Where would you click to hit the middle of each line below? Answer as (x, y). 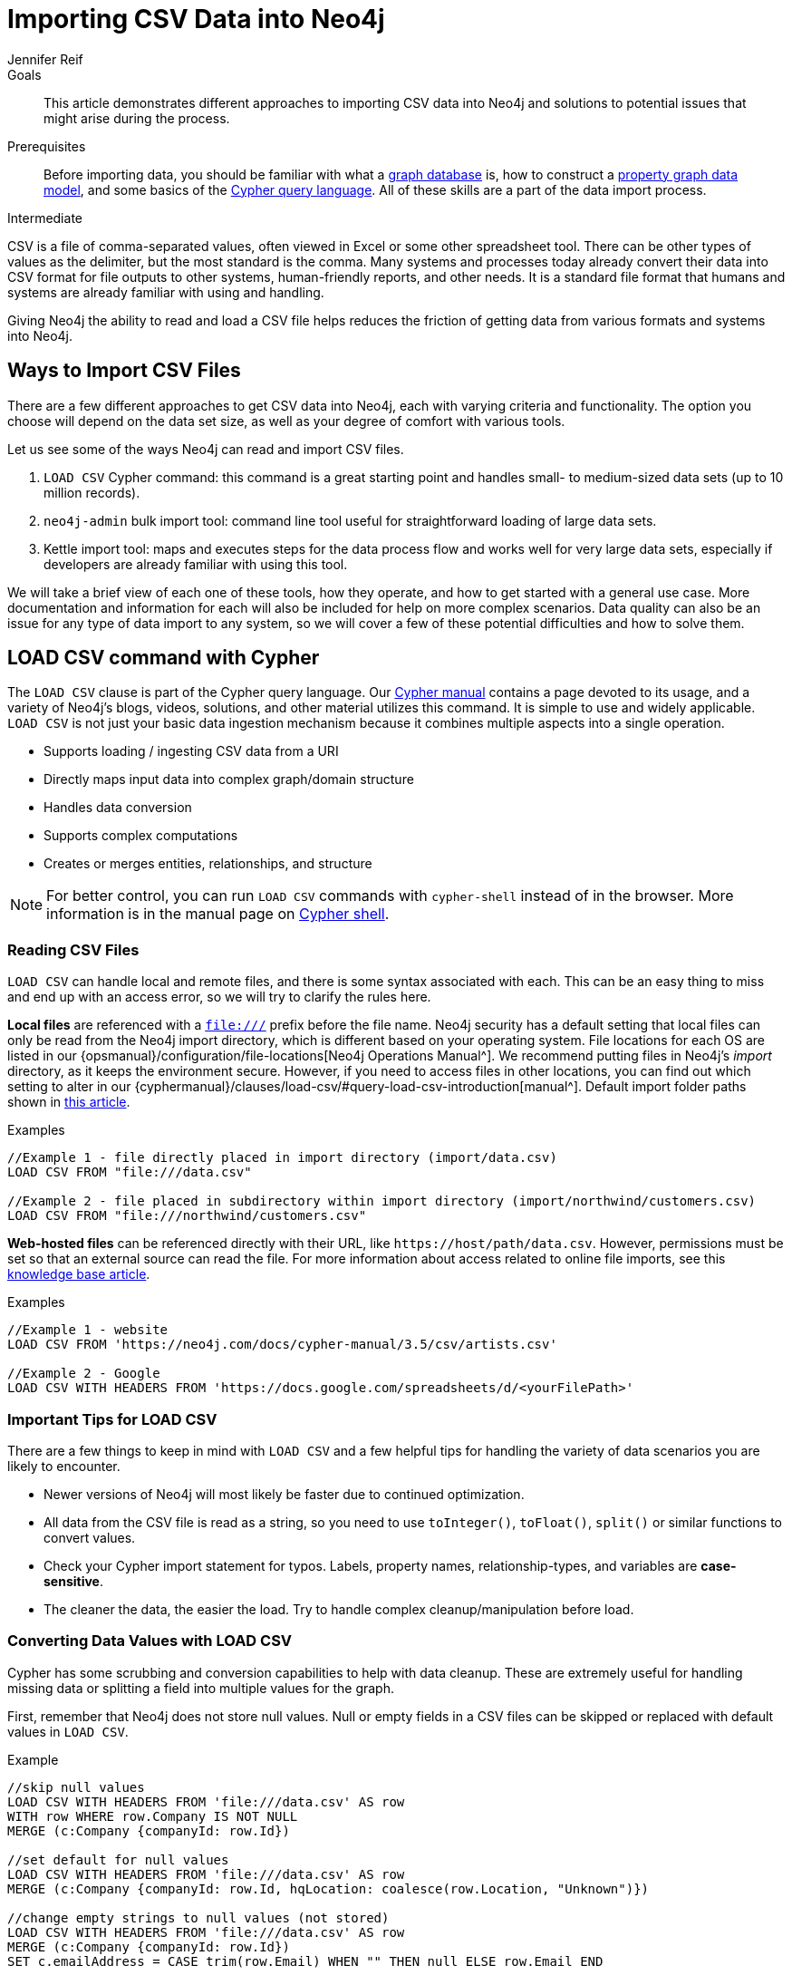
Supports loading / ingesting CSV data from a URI (191, 751)
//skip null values (76, 1787)
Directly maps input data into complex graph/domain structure (229, 779)
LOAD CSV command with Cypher (164, 658)
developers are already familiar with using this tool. (196, 564)
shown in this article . (69, 1102)
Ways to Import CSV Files (124, 371)
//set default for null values (118, 1859)
